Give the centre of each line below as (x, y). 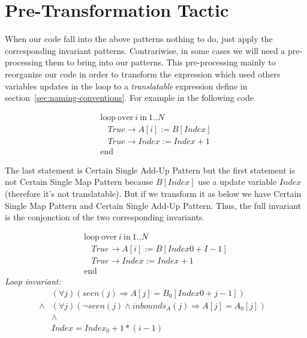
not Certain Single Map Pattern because (79, 182)
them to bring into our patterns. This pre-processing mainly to (160, 62)
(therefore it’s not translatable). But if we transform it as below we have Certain (153, 193)
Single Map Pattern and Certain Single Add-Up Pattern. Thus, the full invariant (153, 205)
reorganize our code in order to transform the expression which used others (143, 74)
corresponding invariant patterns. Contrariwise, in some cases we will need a (145, 50)
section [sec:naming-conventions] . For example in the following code (130, 98)
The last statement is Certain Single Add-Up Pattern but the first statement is (150, 170)
